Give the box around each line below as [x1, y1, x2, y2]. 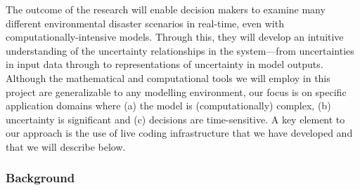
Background [6, 169, 75, 186]
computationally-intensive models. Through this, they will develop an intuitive [6, 29, 344, 44]
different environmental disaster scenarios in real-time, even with [6, 15, 284, 30]
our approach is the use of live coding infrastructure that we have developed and [6, 125, 353, 140]
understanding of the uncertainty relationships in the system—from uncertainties [6, 43, 354, 57]
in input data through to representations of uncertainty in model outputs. [6, 57, 323, 72]
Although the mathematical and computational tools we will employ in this [6, 70, 330, 85]
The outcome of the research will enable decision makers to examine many [6, 2, 326, 16]
